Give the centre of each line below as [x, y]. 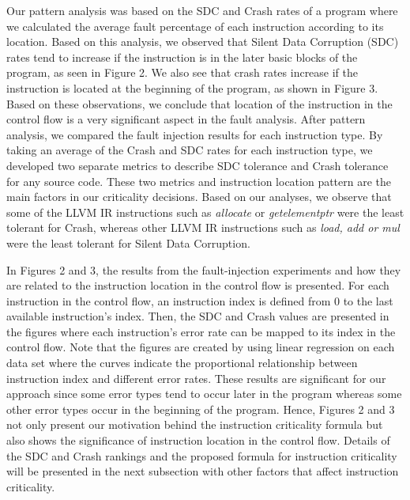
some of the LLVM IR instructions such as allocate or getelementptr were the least [205, 212]
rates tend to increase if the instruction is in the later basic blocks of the [182, 57]
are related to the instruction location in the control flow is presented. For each [198, 285]
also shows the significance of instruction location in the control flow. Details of [198, 440]
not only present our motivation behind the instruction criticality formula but [195, 424]
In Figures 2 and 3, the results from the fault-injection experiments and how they [204, 269]
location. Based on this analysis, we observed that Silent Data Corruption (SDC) [203, 42]
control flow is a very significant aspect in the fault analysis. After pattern [186, 119]
